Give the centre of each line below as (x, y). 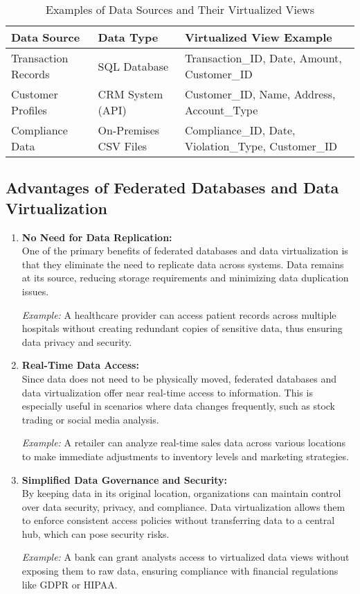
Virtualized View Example (258, 37)
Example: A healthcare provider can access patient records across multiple (179, 314)
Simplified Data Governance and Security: (125, 479)
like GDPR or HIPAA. (70, 584)
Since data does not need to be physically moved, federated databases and (179, 378)
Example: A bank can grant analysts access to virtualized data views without (186, 557)
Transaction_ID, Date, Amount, (263, 58)
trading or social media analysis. (90, 419)
